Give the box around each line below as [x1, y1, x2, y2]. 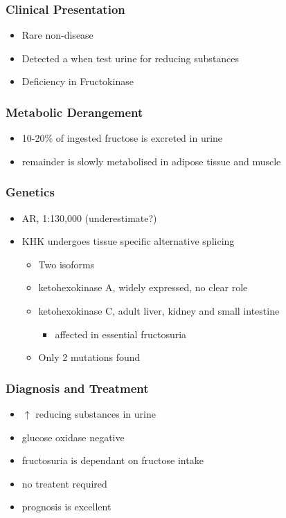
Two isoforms [38, 257, 95, 271]
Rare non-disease [21, 28, 93, 42]
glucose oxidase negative [21, 429, 125, 444]
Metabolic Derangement [6, 103, 143, 120]
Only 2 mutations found [38, 350, 141, 364]
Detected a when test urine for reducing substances [21, 50, 240, 65]
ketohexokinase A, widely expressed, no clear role [38, 280, 248, 295]
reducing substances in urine [35, 407, 156, 420]
